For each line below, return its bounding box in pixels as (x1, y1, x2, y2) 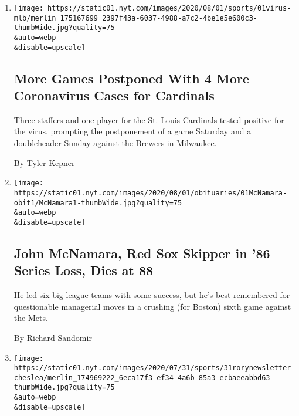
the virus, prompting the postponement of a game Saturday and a (13, 125, 252, 137)
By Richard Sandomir (13, 331, 92, 343)
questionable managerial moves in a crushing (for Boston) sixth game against (13, 300, 291, 312)
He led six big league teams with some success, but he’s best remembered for (13, 289, 290, 301)
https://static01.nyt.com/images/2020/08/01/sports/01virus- (47, 4, 291, 12)
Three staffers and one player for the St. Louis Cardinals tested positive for (13, 113, 284, 126)
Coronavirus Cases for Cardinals (13, 86, 215, 104)
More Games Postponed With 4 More (13, 69, 249, 87)
